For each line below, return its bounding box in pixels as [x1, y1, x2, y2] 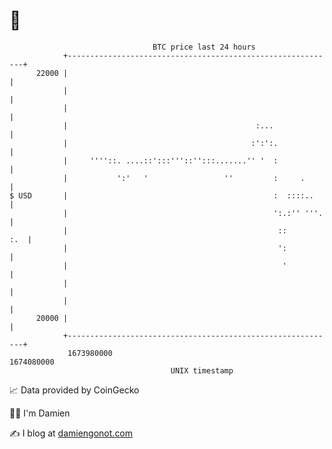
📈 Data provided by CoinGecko [9, 384, 140, 396]
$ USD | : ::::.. [9, 190, 314, 201]
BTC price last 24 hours [152, 42, 256, 52]
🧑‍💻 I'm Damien [9, 407, 71, 419]
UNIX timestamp [170, 365, 234, 376]
